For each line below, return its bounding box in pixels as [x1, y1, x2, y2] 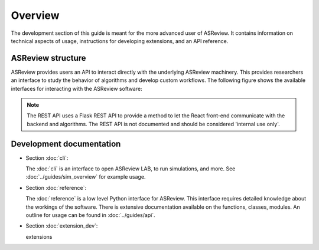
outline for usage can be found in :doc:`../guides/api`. [25, 212, 156, 219]
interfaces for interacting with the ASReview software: [11, 85, 142, 92]
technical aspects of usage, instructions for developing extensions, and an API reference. [11, 37, 229, 44]
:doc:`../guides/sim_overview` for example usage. [25, 173, 146, 180]
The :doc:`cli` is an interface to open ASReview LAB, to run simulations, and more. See [25, 165, 236, 172]
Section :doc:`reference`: [25, 184, 87, 191]
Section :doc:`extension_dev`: [25, 222, 98, 229]
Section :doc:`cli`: [25, 154, 69, 162]
